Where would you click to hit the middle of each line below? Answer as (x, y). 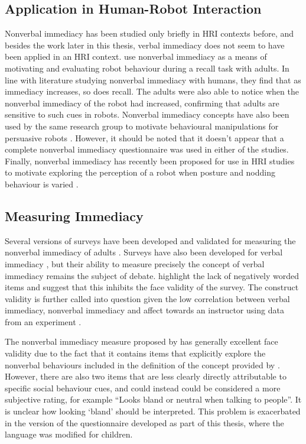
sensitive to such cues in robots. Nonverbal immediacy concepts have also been (147, 114)
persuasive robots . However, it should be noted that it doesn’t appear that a (144, 137)
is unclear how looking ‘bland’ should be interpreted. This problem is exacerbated (153, 411)
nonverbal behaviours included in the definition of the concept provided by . (142, 364)
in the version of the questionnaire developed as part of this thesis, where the (144, 422)
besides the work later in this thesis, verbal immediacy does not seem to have (145, 45)
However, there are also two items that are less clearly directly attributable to (146, 376)
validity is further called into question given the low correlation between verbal (147, 298)
